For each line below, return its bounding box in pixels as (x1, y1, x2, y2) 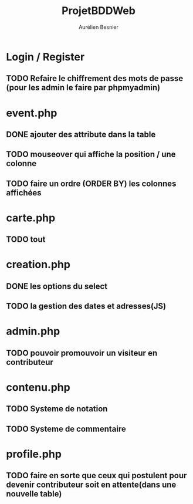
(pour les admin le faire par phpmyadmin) (6, 83, 161, 93)
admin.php (6, 324, 60, 338)
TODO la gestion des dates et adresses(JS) (6, 301, 167, 312)
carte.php (6, 211, 56, 224)
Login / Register (6, 50, 85, 63)
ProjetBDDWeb (61, 4, 136, 18)
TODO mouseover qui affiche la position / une (6, 150, 176, 160)
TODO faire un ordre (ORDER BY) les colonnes (6, 178, 177, 188)
